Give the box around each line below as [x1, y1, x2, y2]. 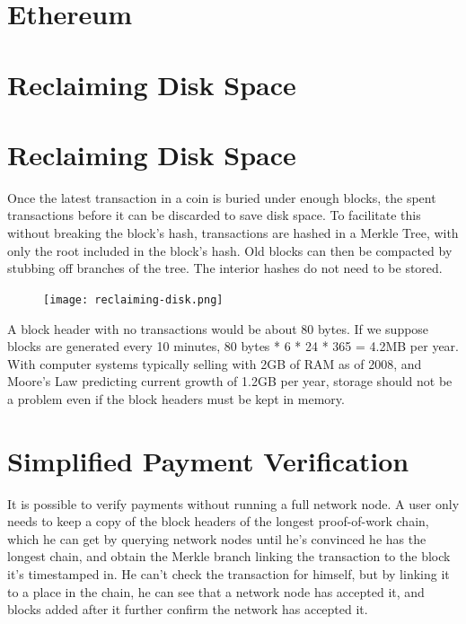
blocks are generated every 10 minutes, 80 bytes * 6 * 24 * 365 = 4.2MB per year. [7, 337, 459, 356]
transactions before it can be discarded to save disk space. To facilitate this [7, 206, 421, 224]
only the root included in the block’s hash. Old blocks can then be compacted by [7, 241, 453, 259]
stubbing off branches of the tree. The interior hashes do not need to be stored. [7, 259, 443, 277]
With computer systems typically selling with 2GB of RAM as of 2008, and [7, 354, 422, 373]
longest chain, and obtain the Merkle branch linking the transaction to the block [7, 547, 451, 566]
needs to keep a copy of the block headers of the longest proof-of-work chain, [7, 512, 429, 531]
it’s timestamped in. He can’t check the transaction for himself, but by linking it [7, 564, 450, 583]
